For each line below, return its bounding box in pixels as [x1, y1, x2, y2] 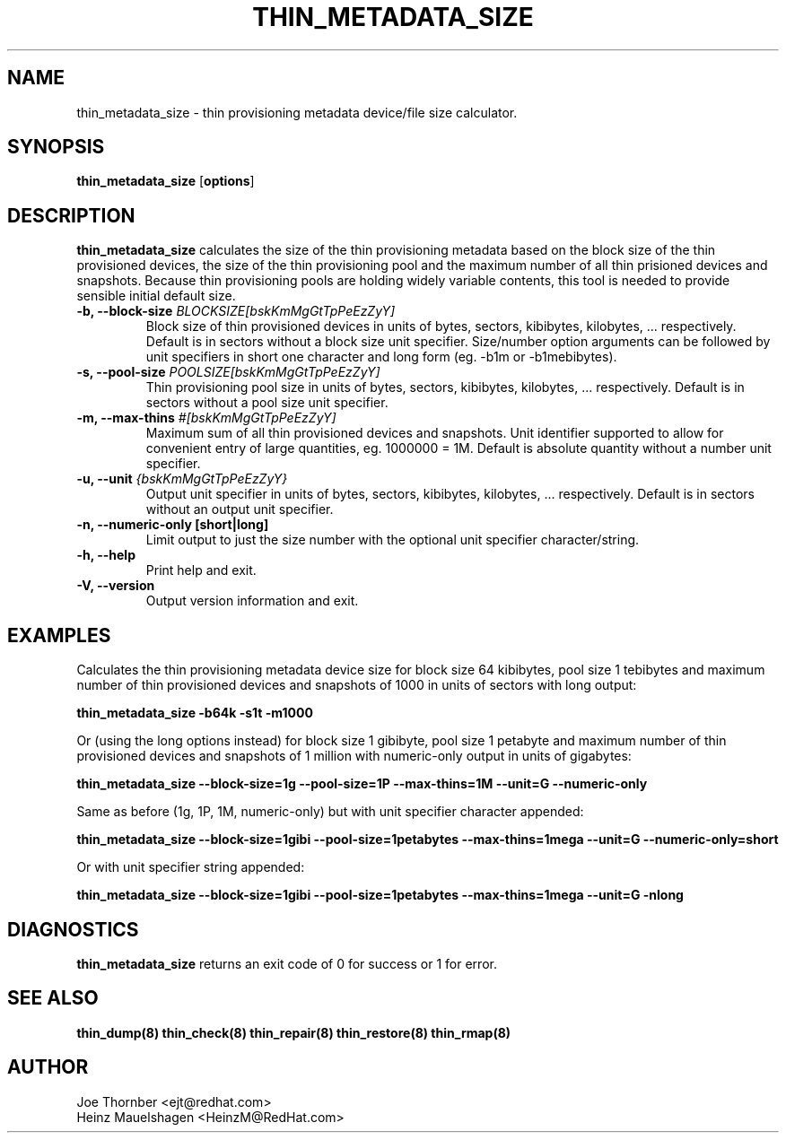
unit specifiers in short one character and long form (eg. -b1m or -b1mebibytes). [145, 349, 617, 365]
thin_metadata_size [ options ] [76, 173, 255, 189]
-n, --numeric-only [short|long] [76, 517, 269, 533]
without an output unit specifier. [145, 501, 334, 518]
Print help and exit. [145, 562, 257, 579]
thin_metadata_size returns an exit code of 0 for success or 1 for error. [76, 955, 497, 971]
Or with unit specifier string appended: [76, 859, 305, 875]
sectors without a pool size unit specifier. [145, 395, 389, 411]
